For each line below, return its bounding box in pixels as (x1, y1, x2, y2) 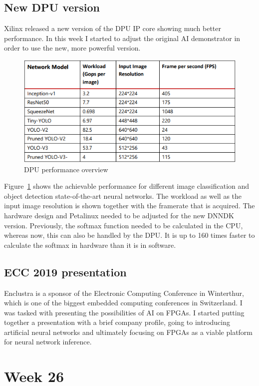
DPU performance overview (24, 164, 108, 174)
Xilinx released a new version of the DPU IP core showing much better (4, 23, 221, 34)
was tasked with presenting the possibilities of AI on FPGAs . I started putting (4, 307, 245, 317)
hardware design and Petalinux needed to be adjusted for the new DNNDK (4, 210, 234, 220)
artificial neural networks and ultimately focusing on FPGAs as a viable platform (4, 326, 253, 337)
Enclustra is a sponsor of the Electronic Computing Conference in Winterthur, (4, 287, 244, 298)
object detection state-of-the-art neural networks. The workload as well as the (4, 190, 242, 201)
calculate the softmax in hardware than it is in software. (4, 239, 176, 250)
